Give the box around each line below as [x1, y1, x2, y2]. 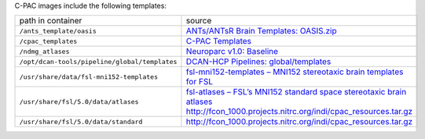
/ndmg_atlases [19, 47, 70, 55]
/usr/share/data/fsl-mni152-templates [19, 73, 159, 81]
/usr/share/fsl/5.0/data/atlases [19, 98, 139, 105]
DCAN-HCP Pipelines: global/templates [185, 56, 332, 67]
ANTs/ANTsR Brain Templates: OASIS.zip [185, 26, 337, 37]
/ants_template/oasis [19, 27, 97, 35]
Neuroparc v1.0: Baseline [185, 46, 279, 57]
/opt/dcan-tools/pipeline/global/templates [19, 57, 178, 66]
